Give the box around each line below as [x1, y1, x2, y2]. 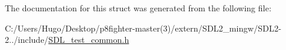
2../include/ [5, 33, 49, 46]
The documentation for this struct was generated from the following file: [5, 2, 272, 14]
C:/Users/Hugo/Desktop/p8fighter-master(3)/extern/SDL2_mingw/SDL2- [5, 21, 282, 34]
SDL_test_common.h [48, 33, 129, 46]
